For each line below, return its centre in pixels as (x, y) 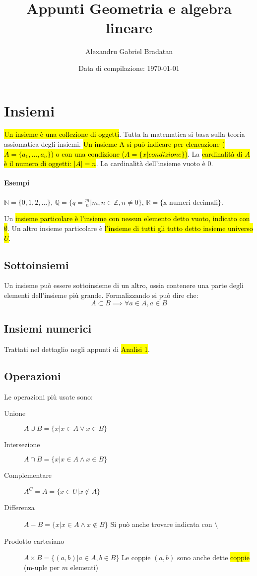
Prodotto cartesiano (34, 541)
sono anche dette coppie (213, 557)
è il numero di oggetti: (38, 163)
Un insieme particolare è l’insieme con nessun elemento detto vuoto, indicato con (127, 218)
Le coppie (136, 557)
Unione (15, 413)
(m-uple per (42, 567)
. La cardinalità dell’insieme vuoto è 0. (155, 163)
